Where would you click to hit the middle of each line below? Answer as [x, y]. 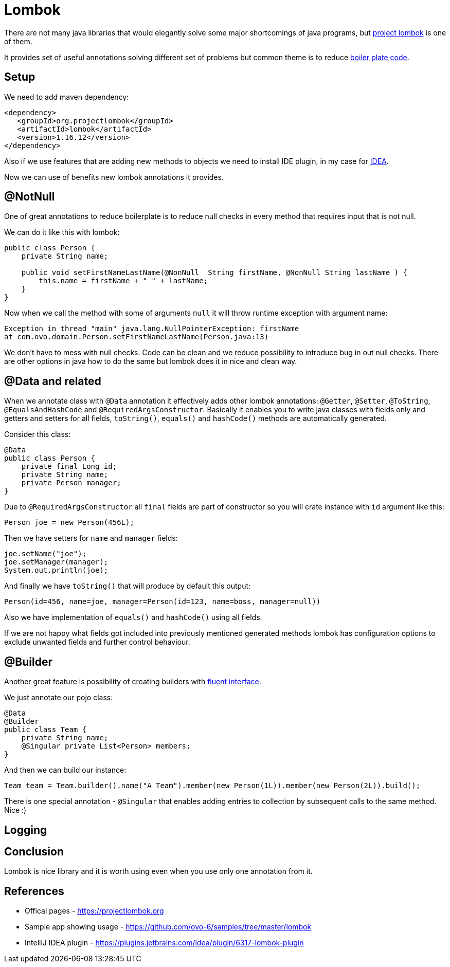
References [34, 891]
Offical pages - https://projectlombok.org [94, 911]
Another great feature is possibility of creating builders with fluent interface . [133, 682]
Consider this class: [38, 434]
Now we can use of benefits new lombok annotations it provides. [114, 177]
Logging [26, 830]
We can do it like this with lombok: [62, 232]
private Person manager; [71, 483]
